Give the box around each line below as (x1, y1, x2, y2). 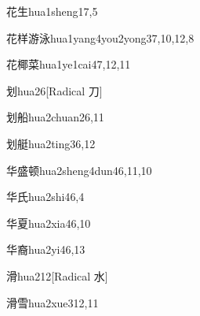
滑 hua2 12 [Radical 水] (6, 267, 108, 284)
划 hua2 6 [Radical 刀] (6, 82, 103, 99)
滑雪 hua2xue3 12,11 (6, 294, 99, 310)
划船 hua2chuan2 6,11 (6, 109, 104, 125)
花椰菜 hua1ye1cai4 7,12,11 (6, 56, 131, 72)
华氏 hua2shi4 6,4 (6, 188, 85, 205)
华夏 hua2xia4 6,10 (6, 214, 91, 231)
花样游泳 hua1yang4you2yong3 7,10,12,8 (6, 29, 195, 46)
